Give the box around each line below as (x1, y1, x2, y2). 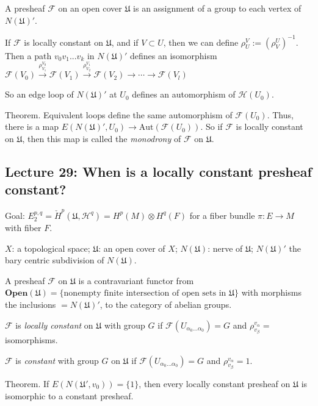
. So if (200, 120, 223, 133)
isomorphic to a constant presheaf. (5, 389, 134, 402)
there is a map (5, 120, 59, 133)
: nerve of (208, 241, 243, 254)
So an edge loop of (5, 88, 74, 101)
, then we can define (163, 35, 239, 48)
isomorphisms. (5, 333, 58, 346)
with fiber (5, 221, 42, 233)
